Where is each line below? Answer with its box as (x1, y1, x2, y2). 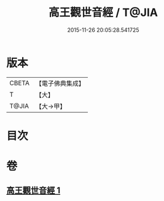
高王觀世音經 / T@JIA (48, 6, 158, 20)
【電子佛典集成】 (35, 79, 85, 88)
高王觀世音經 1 (6, 185, 61, 196)
